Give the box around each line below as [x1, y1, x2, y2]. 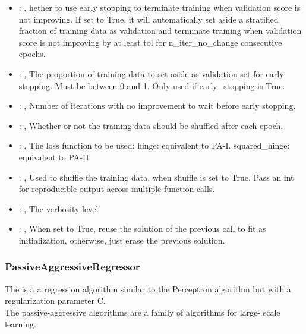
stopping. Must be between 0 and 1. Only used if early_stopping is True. [18, 79, 285, 92]
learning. [5, 317, 36, 330]
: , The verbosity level [18, 202, 99, 215]
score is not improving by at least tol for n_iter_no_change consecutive [18, 36, 282, 48]
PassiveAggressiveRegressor [5, 259, 140, 274]
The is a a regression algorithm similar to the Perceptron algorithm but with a [5, 282, 291, 295]
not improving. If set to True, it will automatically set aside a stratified [18, 12, 279, 25]
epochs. [18, 48, 46, 60]
